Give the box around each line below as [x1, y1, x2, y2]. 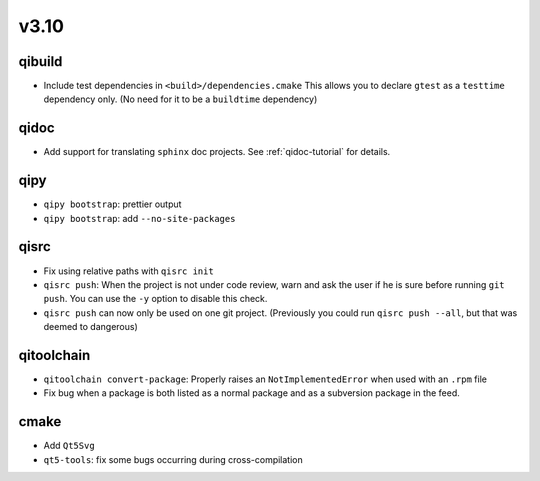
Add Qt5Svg [43, 440, 95, 452]
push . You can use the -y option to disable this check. [43, 293, 268, 305]
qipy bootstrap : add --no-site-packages [43, 212, 236, 224]
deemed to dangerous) [43, 321, 139, 333]
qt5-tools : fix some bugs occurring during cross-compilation [43, 453, 304, 465]
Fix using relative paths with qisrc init [43, 265, 214, 277]
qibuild [18, 53, 63, 70]
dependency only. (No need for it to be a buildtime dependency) [43, 93, 318, 105]
